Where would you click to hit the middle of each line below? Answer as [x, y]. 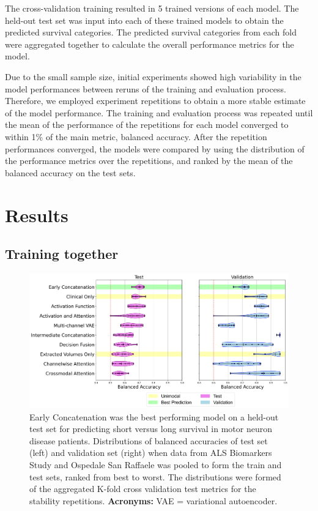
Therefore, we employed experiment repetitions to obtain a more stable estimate [155, 101]
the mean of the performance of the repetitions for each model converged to [147, 125]
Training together [62, 254]
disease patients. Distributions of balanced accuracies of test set [149, 440]
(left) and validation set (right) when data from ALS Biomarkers [151, 453]
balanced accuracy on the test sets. [70, 172]
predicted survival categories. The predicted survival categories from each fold [151, 32]
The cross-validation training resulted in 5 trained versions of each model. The [152, 8]
